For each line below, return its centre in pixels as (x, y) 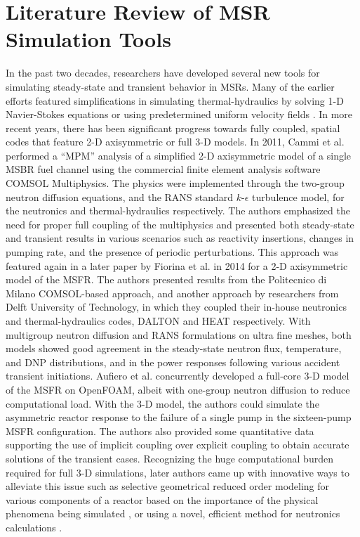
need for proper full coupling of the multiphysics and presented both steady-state (180, 224)
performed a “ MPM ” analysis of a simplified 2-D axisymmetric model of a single (179, 155)
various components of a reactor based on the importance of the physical (162, 499)
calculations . (34, 527)
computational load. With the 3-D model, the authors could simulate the (162, 403)
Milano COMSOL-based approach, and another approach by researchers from (172, 293)
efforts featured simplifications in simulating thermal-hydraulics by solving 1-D (175, 100)
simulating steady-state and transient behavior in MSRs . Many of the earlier (170, 86)
